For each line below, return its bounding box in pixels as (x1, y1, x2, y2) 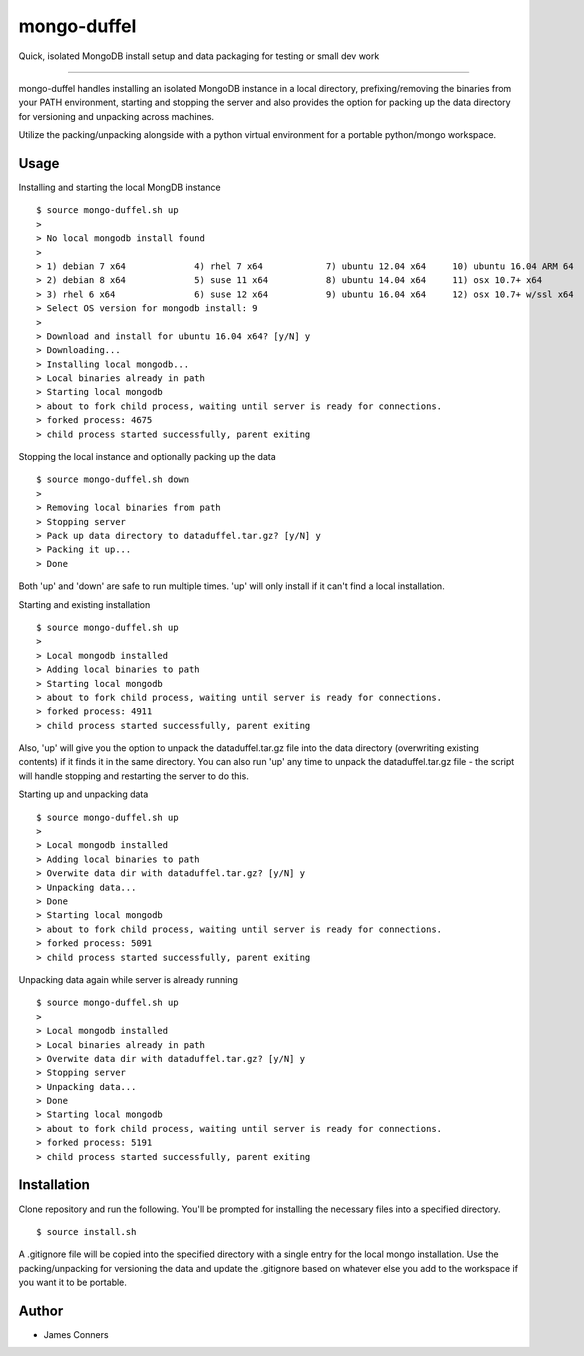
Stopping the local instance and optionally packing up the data (18, 451, 277, 463)
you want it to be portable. (18, 1276, 127, 1289)
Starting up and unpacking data (18, 788, 149, 800)
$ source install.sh (36, 1226, 137, 1237)
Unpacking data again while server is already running (18, 973, 239, 985)
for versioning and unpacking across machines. (18, 110, 215, 122)
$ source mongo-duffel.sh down (36, 474, 190, 485)
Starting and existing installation (18, 598, 151, 610)
